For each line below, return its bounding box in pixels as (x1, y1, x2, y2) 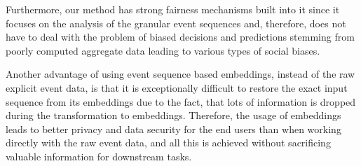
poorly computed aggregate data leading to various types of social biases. (6, 43, 320, 57)
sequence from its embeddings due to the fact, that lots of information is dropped (6, 94, 356, 109)
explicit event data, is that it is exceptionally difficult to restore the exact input (6, 80, 348, 95)
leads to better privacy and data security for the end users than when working (6, 121, 341, 136)
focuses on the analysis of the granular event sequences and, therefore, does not (6, 15, 346, 30)
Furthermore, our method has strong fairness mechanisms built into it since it (6, 2, 340, 16)
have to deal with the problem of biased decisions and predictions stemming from (6, 29, 355, 44)
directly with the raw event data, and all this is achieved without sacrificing (6, 135, 331, 150)
